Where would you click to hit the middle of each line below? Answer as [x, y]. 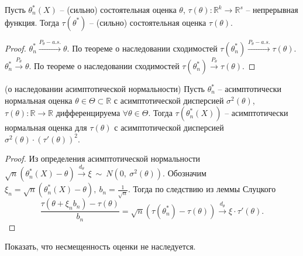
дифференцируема [88, 113]
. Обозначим [185, 173]
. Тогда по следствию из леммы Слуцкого [202, 189]
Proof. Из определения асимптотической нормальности [103, 158]
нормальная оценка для [46, 127]
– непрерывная [272, 9]
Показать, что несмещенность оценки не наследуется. [100, 246]
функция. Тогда [32, 22]
